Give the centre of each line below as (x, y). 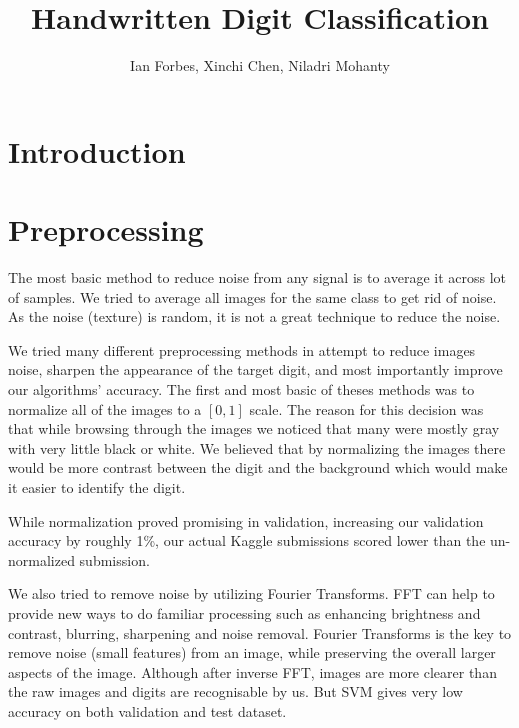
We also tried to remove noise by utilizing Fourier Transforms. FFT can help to (251, 593)
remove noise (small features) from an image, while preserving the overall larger (252, 652)
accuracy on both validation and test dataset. (147, 710)
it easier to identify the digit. (97, 486)
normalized (41, 559)
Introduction (97, 150)
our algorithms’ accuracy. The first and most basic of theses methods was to (241, 389)
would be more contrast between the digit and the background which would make (258, 467)
